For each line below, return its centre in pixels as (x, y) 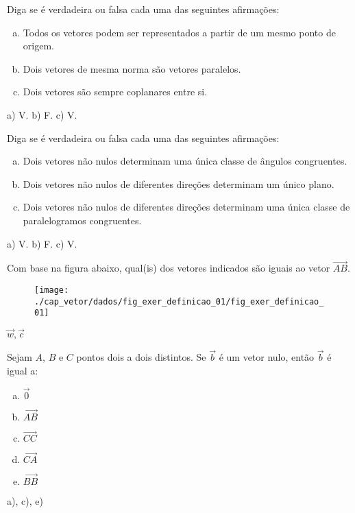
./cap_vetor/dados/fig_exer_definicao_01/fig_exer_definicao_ (179, 301)
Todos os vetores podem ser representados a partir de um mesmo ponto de (179, 32)
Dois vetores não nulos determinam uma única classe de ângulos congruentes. (185, 161)
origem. (38, 46)
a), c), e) (25, 500)
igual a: (23, 370)
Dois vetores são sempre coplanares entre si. (115, 92)
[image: (52, 290)
